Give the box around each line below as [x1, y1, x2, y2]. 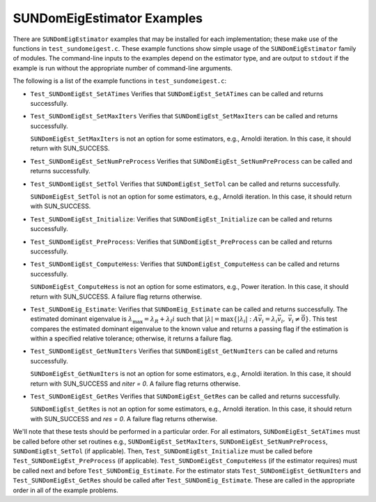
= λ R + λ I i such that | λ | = [143, 315, 220, 325]
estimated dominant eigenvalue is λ [30, 315, 133, 323]
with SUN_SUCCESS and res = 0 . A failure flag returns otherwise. [30, 414, 218, 423]
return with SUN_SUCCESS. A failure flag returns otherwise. [30, 292, 202, 301]
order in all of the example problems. [13, 486, 118, 494]
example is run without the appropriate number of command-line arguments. [13, 63, 233, 72]
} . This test [305, 315, 338, 323]
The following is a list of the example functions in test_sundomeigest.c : [13, 77, 226, 85]
